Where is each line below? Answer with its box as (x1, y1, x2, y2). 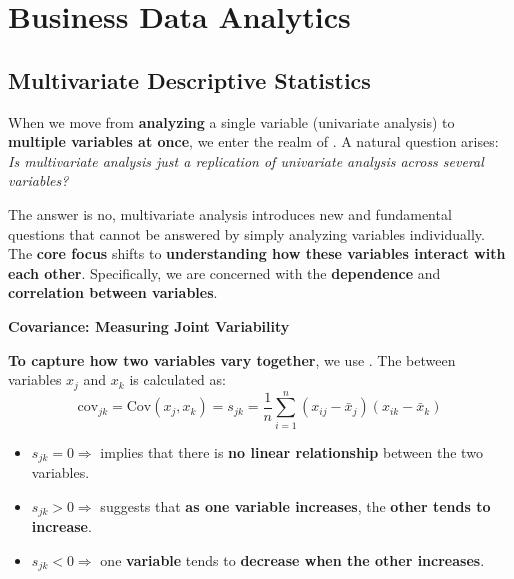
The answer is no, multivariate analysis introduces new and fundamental (8, 203, 452, 224)
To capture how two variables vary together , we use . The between (8, 349, 456, 370)
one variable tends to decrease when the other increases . (100, 549, 485, 570)
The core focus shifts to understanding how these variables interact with (8, 243, 506, 264)
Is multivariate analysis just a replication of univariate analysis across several (8, 150, 484, 171)
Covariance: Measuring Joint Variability (8, 315, 290, 336)
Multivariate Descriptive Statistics (8, 64, 371, 95)
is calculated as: (129, 369, 226, 390)
